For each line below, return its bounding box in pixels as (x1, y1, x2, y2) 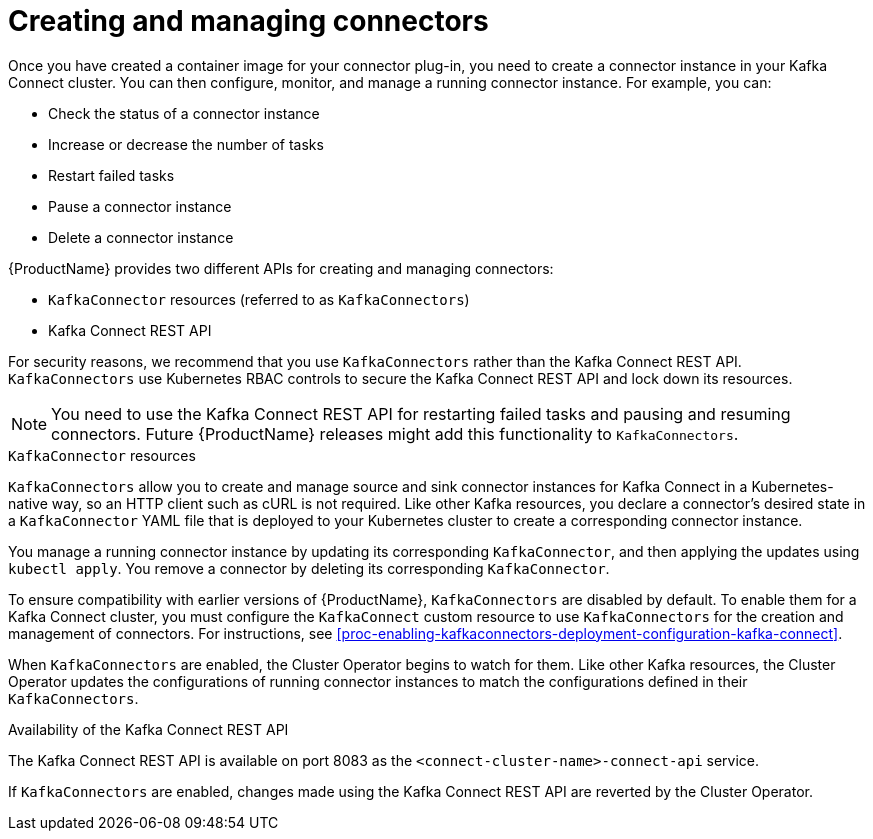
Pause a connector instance (48, 197, 232, 215)
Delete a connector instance (48, 228, 234, 246)
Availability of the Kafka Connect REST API (8, 720, 289, 738)
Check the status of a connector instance (48, 104, 320, 122)
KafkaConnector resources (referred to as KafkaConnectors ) (48, 290, 470, 308)
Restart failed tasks (48, 166, 175, 184)
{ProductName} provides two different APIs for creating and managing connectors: (8, 259, 554, 277)
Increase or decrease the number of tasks (48, 135, 324, 153)
